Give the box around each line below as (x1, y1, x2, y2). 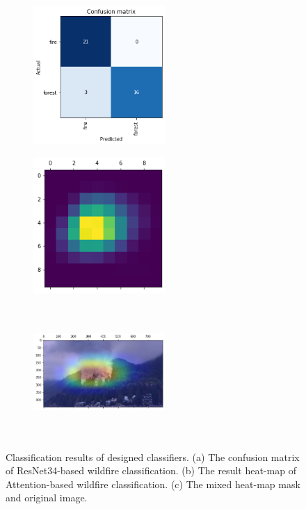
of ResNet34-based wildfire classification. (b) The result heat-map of (6, 463, 296, 478)
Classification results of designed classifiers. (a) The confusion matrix (6, 449, 300, 464)
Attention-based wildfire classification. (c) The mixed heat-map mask (6, 476, 300, 491)
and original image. (6, 490, 88, 505)
